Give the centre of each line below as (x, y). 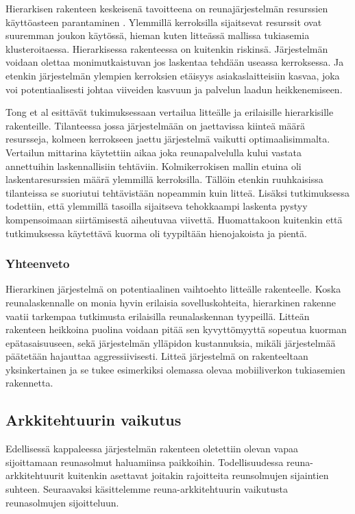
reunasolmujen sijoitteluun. (62, 502)
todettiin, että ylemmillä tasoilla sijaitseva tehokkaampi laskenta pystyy (157, 206)
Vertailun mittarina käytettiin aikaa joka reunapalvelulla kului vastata (154, 152)
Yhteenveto (38, 264)
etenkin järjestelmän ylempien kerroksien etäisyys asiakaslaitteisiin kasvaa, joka (173, 75)
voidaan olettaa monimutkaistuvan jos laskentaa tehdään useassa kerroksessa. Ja (175, 62)
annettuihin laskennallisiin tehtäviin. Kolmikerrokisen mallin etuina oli (154, 166)
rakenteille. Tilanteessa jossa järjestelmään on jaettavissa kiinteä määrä (155, 125)
